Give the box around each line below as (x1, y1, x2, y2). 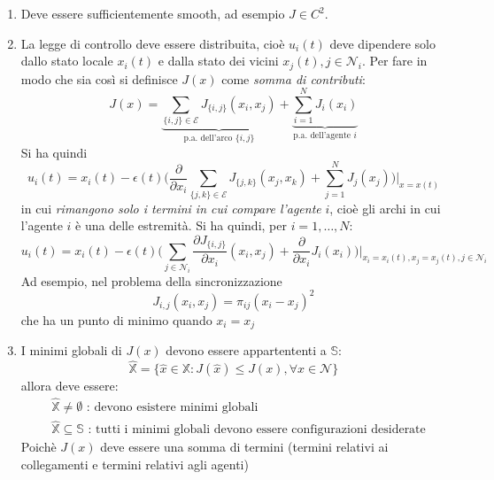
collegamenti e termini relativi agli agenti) (20, 454, 249, 473)
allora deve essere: (20, 376, 119, 395)
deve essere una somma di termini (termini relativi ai (100, 437, 389, 456)
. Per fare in (361, 51, 428, 70)
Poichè (20, 437, 57, 456)
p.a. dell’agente (293, 131, 351, 141)
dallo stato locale (20, 51, 113, 70)
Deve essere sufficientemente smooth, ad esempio (20, 4, 285, 22)
